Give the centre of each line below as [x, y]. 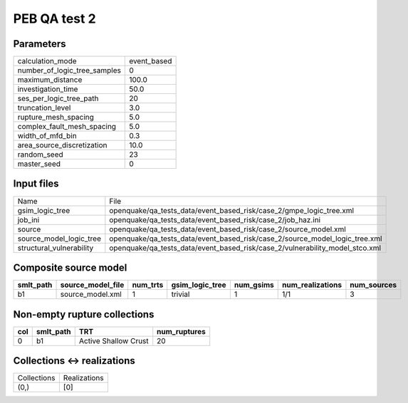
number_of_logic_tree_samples [69, 70]
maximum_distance [50, 80]
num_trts [148, 285]
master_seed [39, 164]
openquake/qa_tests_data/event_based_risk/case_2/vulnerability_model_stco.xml [245, 248]
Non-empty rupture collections [84, 314]
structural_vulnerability [56, 248]
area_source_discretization [62, 145]
